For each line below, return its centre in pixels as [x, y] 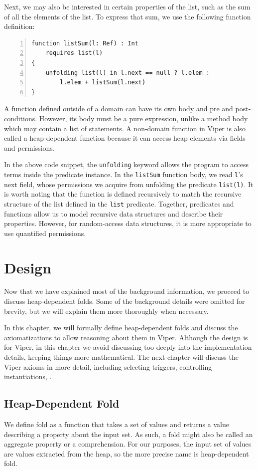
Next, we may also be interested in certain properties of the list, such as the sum [127, 6]
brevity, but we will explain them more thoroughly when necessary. [106, 311]
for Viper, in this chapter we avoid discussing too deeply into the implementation [128, 347]
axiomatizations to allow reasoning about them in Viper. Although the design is [126, 337]
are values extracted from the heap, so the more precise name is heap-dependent [127, 453]
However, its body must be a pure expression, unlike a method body [143, 118]
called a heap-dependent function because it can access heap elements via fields [125, 138]
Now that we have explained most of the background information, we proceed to [127, 291]
